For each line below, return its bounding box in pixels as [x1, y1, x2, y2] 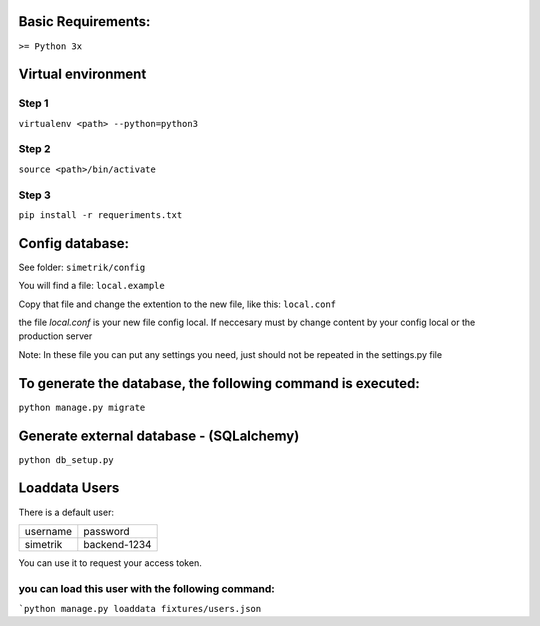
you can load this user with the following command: [18, 581, 275, 595]
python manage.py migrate [18, 401, 146, 413]
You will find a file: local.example [18, 280, 165, 292]
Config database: [18, 235, 130, 252]
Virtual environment [18, 66, 147, 83]
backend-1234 [83, 537, 152, 551]
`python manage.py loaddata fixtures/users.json [18, 603, 262, 615]
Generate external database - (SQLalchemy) [18, 427, 300, 444]
